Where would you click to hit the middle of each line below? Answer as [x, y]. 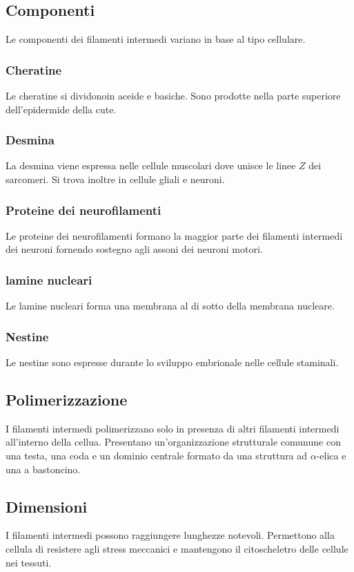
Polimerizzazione [67, 400]
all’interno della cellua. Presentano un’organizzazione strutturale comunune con [173, 442]
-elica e [331, 456]
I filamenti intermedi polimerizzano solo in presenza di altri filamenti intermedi [173, 428]
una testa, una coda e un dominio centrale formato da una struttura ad [157, 456]
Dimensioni [47, 506]
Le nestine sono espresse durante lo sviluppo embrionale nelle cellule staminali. [172, 362]
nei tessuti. [29, 562]
